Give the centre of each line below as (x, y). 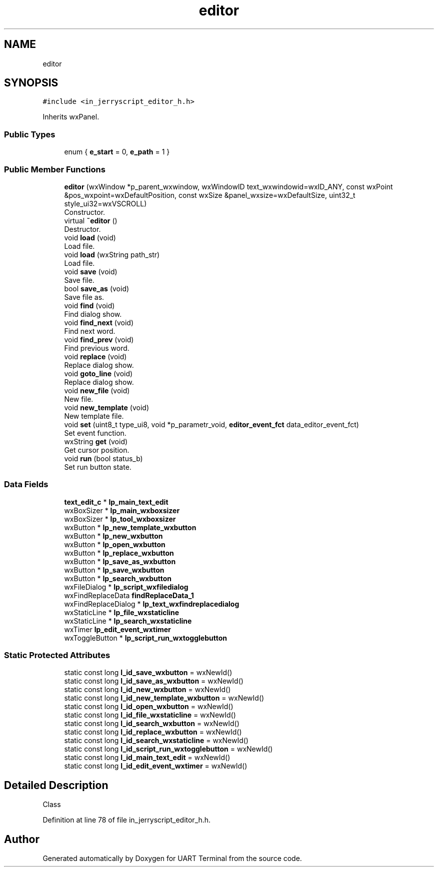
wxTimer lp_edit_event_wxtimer (117, 629)
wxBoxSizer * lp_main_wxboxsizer (122, 510)
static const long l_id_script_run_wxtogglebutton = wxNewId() (168, 749)
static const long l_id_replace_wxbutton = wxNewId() (153, 732)
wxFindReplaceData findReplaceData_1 (129, 595)
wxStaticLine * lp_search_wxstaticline (128, 621)
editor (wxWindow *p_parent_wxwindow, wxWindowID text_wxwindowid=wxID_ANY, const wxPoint (228, 186)
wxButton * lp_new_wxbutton (113, 536)
